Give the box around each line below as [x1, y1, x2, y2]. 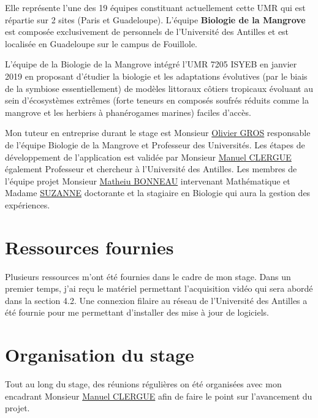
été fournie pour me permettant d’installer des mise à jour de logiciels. [5, 306, 269, 319]
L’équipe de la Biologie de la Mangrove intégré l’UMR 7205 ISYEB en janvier [5, 58, 297, 70]
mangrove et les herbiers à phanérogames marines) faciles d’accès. [5, 105, 251, 118]
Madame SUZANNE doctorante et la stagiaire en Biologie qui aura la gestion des [5, 186, 311, 199]
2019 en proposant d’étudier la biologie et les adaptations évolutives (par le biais [5, 69, 308, 82]
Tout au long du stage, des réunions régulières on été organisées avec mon [5, 378, 282, 390]
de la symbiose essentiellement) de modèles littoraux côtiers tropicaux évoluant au [5, 82, 313, 94]
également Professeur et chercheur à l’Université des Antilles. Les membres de [5, 162, 297, 175]
